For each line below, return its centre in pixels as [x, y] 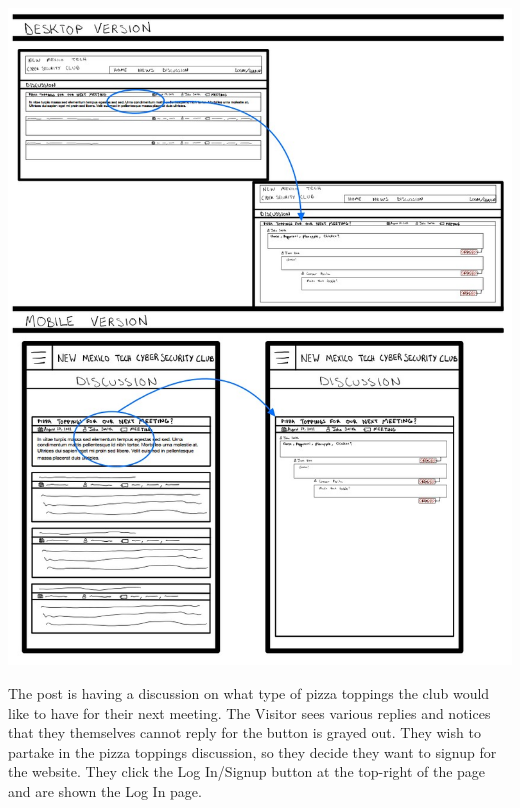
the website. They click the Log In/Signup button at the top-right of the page [247, 771]
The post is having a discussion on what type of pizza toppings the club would [249, 693]
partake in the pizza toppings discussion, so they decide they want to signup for [252, 751]
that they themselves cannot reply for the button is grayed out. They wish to [244, 732]
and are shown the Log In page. [105, 791]
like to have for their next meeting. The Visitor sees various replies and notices [249, 712]
